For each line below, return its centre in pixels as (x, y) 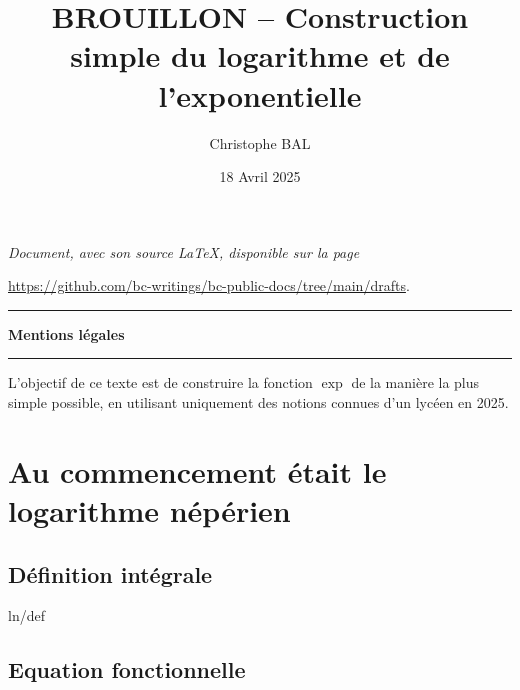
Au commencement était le (197, 470)
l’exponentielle (260, 94)
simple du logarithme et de (260, 55)
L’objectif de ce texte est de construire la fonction (160, 382)
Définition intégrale (110, 573)
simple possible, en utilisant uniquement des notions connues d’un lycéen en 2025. (258, 402)
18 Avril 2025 (260, 176)
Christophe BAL (260, 142)
